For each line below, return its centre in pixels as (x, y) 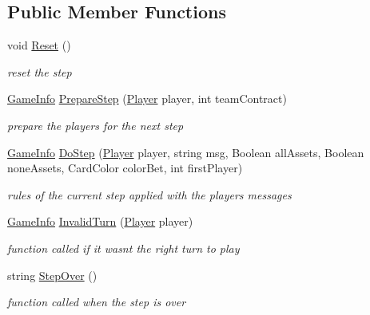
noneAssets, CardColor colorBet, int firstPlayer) (125, 168)
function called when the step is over (97, 302)
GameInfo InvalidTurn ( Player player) (100, 221)
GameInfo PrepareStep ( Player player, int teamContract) (147, 98)
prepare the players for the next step (95, 125)
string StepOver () (52, 275)
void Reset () (39, 45)
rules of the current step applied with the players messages (149, 194)
